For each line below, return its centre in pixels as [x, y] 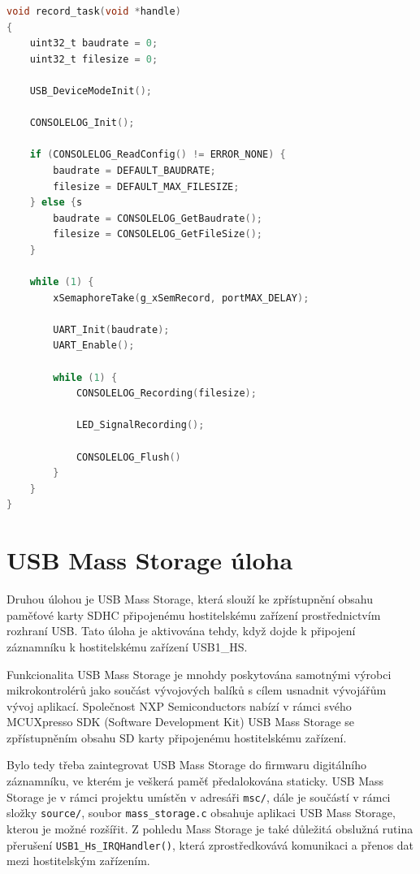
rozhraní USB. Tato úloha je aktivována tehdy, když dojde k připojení [181, 631]
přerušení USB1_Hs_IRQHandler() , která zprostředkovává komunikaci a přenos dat [210, 844]
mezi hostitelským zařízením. [78, 861]
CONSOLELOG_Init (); [82, 123]
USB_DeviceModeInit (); [91, 91]
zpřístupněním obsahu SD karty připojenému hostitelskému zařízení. [177, 737]
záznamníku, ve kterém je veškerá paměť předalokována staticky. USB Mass [195, 781]
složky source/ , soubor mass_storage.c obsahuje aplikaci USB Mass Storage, [201, 813]
